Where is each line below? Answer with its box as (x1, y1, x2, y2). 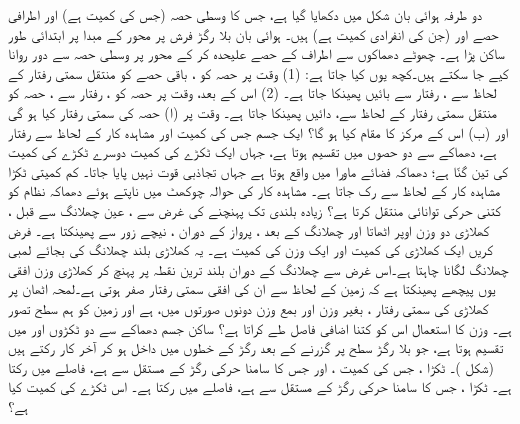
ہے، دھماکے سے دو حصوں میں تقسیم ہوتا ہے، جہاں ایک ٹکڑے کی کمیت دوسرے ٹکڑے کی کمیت (8, 141, 497, 162)
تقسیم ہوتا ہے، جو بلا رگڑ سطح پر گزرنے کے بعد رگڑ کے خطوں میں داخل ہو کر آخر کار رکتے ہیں (8, 337, 504, 358)
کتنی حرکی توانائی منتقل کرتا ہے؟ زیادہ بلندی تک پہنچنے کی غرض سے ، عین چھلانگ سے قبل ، (8, 199, 501, 220)
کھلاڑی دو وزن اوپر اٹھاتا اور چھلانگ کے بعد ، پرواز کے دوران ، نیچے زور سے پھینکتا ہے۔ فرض (8, 219, 490, 240)
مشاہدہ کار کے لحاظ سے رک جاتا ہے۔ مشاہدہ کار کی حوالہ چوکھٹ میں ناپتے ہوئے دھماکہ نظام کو (8, 180, 501, 201)
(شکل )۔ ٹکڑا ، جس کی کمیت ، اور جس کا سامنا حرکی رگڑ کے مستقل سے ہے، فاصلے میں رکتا (8, 356, 494, 377)
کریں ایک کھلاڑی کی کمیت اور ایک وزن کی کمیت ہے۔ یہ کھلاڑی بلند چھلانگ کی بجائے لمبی (8, 239, 493, 260)
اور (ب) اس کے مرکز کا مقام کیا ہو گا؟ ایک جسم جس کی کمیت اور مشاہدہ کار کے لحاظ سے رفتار (8, 121, 509, 142)
